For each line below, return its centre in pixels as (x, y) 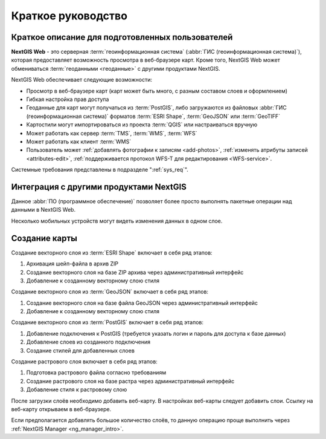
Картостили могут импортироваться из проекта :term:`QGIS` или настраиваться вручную (142, 125)
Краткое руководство (69, 16)
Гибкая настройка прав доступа (68, 99)
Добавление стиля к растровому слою (77, 389)
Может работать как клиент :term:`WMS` (79, 141)
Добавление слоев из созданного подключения (88, 342)
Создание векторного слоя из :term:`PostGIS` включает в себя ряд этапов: (107, 322)
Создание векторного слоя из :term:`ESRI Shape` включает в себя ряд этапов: (112, 252)
